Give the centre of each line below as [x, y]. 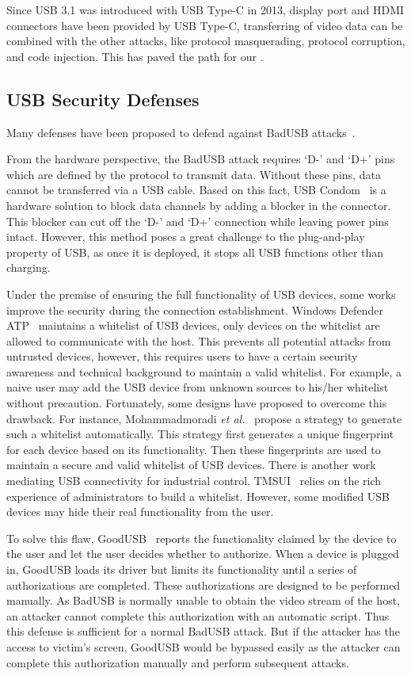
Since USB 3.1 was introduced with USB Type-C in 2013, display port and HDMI [205, 10]
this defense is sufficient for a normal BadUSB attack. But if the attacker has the [203, 631]
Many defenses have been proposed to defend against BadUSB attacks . [181, 132]
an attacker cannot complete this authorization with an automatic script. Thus [198, 615]
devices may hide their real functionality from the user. [140, 512]
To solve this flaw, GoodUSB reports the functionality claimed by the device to [202, 538]
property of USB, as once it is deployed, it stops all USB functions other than [195, 252]
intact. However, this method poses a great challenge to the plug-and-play [186, 237]
